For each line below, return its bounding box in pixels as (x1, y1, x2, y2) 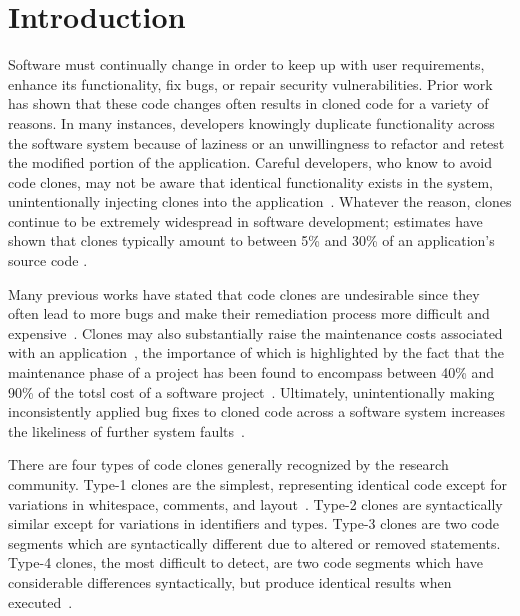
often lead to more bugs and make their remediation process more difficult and (8, 303, 490, 324)
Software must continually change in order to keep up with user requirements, (8, 54, 485, 75)
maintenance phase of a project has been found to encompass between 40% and (8, 362, 495, 383)
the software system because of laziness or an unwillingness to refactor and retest (8, 132, 505, 153)
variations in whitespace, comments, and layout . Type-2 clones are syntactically (8, 493, 503, 514)
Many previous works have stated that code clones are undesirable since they (8, 283, 480, 304)
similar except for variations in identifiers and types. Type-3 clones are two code (8, 513, 499, 534)
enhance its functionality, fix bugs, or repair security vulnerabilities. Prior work (8, 73, 493, 94)
